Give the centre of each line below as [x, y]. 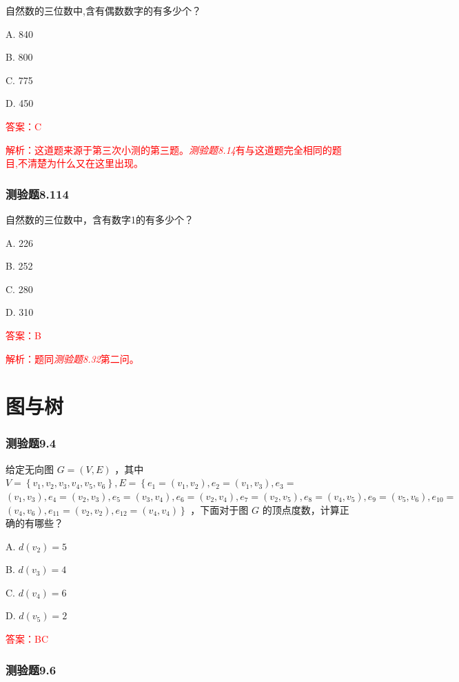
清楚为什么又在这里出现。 [85, 163]
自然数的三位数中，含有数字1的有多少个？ [100, 219]
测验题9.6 [31, 669]
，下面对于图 [220, 509]
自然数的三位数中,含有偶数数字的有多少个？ [103, 10]
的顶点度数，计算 [301, 509]
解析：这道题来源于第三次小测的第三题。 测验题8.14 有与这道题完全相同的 [169, 149]
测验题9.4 [31, 443]
